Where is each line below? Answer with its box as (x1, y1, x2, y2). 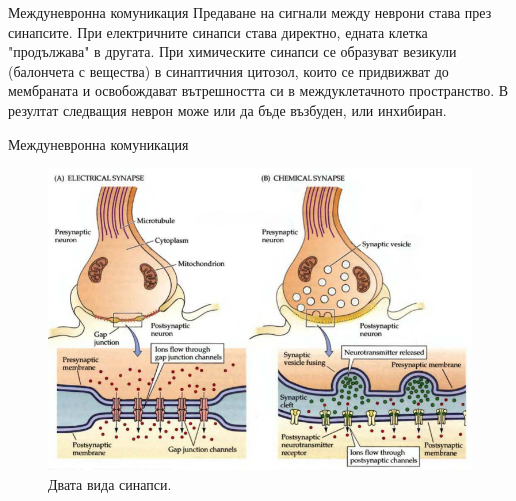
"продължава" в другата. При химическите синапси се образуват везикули (8, 41, 457, 62)
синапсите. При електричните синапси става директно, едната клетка (8, 21, 428, 42)
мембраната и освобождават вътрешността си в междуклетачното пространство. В (8, 80, 509, 101)
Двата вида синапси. (48, 473, 172, 494)
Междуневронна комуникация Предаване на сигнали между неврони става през (8, 2, 492, 22)
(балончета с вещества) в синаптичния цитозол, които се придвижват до (8, 60, 449, 81)
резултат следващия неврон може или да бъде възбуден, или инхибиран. (8, 99, 447, 120)
